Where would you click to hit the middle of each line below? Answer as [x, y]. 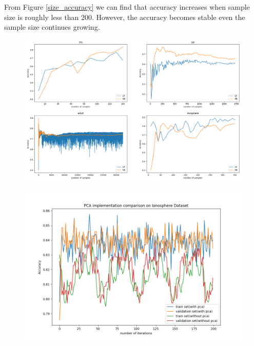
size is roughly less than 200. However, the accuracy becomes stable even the [125, 17]
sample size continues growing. [52, 27]
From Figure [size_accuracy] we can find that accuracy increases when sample [127, 7]
